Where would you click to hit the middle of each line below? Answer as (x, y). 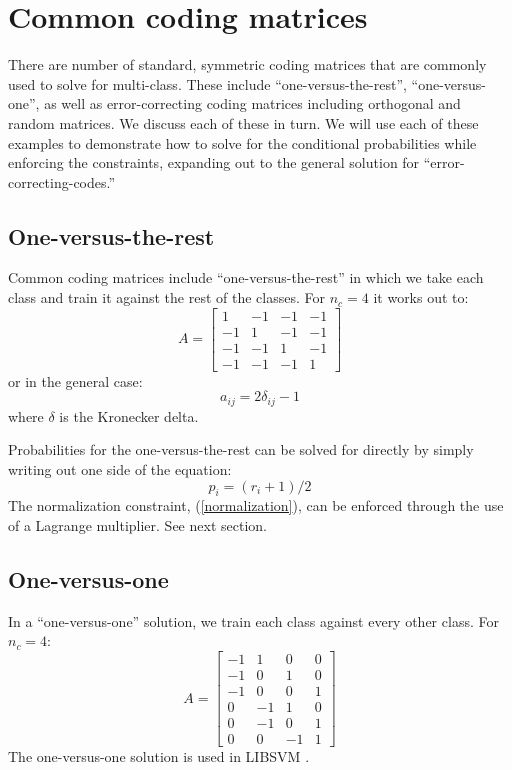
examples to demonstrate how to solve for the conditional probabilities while (242, 142)
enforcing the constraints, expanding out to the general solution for (214, 162)
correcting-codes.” (62, 181)
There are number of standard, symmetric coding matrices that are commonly (247, 64)
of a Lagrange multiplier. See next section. (137, 525)
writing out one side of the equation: (120, 469)
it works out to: (421, 297)
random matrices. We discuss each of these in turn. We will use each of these (243, 122)
